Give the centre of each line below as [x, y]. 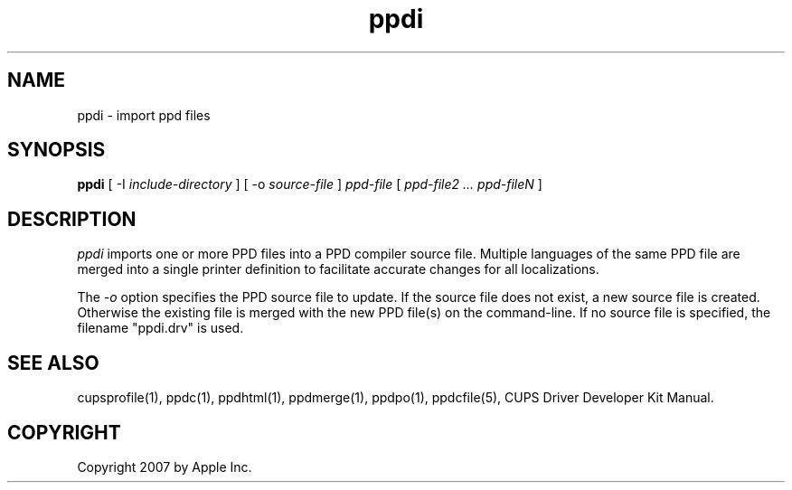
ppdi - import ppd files [144, 115]
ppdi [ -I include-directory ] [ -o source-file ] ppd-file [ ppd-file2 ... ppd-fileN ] [310, 184]
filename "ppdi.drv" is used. [160, 328]
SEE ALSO [53, 363]
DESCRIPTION [72, 219]
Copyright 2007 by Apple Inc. [165, 466]
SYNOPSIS [57, 150]
